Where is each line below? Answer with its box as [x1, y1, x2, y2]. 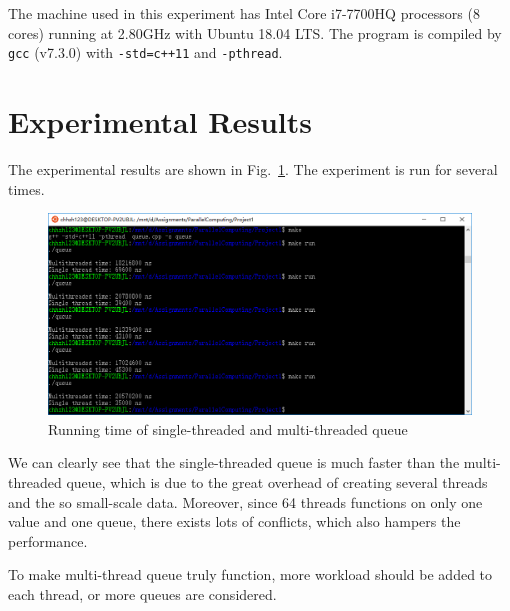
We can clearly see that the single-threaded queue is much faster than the [8, 452, 460, 473]
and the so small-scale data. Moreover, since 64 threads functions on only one [8, 491, 483, 512]
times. [8, 178, 45, 199]
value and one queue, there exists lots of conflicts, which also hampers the [8, 511, 461, 532]
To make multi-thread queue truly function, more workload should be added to [8, 564, 493, 585]
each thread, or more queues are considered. [8, 583, 277, 604]
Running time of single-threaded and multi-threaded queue [48, 418, 408, 439]
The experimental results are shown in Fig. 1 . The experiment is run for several [8, 158, 498, 179]
